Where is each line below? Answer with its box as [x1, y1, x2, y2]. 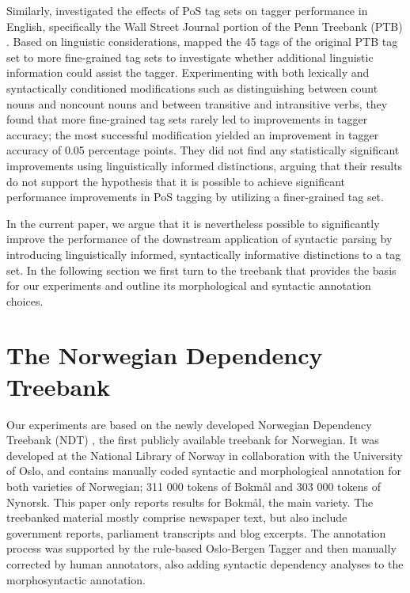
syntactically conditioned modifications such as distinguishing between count [6, 79, 378, 96]
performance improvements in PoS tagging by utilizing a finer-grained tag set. [6, 188, 384, 205]
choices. [6, 292, 44, 309]
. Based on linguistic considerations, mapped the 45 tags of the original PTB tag [6, 33, 398, 50]
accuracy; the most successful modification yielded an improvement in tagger [6, 126, 379, 143]
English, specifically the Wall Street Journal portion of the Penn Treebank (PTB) [6, 17, 403, 34]
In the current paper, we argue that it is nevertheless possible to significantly [6, 215, 380, 231]
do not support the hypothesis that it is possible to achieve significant [6, 173, 345, 189]
